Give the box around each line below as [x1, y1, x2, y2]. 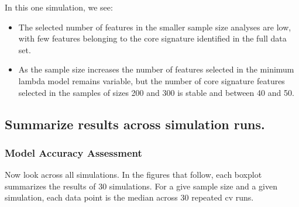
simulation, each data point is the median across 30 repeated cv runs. [5, 191, 254, 203]
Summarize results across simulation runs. [5, 115, 265, 133]
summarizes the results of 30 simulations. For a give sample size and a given [5, 180, 277, 192]
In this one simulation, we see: [5, 1, 113, 13]
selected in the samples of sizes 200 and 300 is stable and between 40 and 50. [18, 86, 294, 98]
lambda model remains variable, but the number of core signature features [18, 74, 285, 87]
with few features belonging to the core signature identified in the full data [18, 32, 287, 44]
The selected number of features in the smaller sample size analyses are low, [18, 20, 291, 33]
